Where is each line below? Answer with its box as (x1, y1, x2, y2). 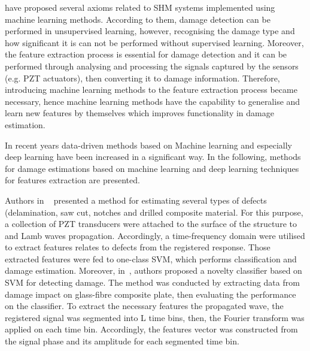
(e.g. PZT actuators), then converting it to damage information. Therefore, (5, 71, 280, 84)
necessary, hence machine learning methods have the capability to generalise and (5, 95, 300, 107)
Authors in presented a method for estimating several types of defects (5, 193, 267, 206)
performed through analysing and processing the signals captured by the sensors (5, 59, 299, 72)
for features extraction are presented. (5, 174, 140, 186)
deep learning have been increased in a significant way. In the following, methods (5, 150, 301, 163)
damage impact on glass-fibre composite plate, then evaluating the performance (5, 288, 296, 300)
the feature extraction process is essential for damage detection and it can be (5, 48, 287, 60)
